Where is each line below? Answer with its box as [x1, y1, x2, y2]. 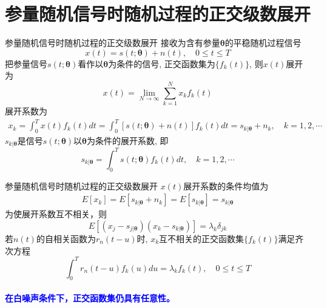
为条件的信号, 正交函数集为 [108, 57, 215, 70]
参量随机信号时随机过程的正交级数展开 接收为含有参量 [5, 36, 220, 49]
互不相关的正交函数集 [159, 232, 244, 244]
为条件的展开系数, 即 [87, 134, 169, 146]
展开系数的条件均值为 [183, 179, 269, 192]
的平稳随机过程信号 [224, 36, 302, 49]
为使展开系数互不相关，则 [5, 208, 107, 220]
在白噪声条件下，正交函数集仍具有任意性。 [5, 292, 175, 304]
